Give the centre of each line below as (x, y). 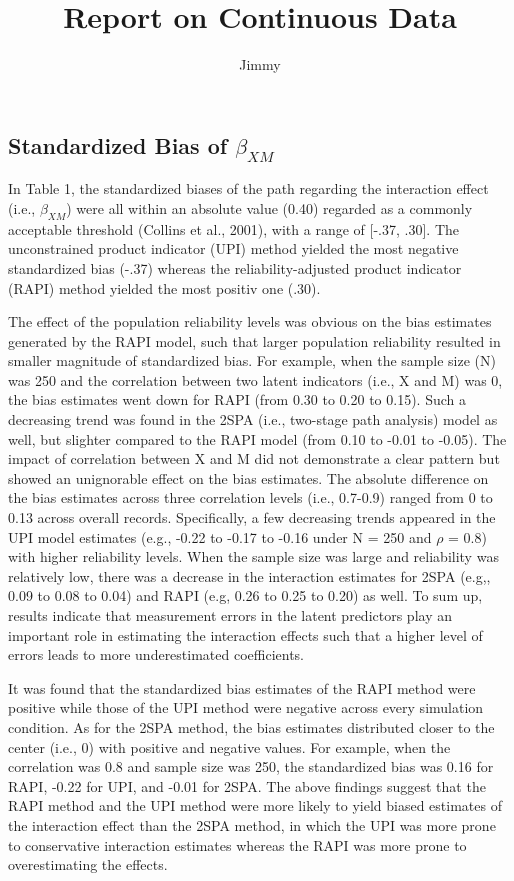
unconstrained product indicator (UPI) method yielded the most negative (233, 248)
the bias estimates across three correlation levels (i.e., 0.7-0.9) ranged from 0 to (250, 497)
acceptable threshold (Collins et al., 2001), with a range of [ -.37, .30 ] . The (233, 228)
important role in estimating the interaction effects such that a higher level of (245, 634)
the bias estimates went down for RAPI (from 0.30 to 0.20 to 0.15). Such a (237, 399)
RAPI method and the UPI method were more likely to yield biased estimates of (255, 805)
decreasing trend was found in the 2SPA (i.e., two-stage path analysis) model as (253, 419)
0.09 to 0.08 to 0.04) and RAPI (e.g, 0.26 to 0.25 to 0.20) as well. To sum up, (245, 595)
